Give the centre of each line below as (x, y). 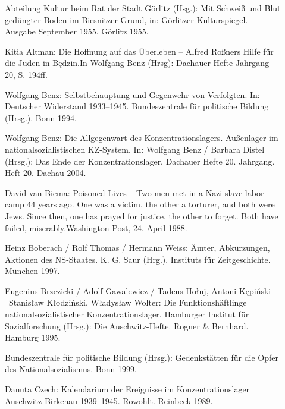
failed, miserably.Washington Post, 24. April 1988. (96, 227)
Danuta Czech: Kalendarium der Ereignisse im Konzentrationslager (127, 389)
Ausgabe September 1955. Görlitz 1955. (77, 31)
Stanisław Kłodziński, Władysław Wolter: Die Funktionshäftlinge (128, 302)
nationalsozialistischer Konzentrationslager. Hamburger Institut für (127, 314)
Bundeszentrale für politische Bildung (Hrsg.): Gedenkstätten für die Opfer (142, 357)
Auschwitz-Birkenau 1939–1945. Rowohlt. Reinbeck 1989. (109, 400)
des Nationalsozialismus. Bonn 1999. (71, 369)
